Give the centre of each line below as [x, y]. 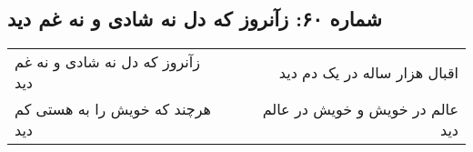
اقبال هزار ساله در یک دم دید [368, 72]
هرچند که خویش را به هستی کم [113, 109]
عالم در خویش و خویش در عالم [360, 109]
